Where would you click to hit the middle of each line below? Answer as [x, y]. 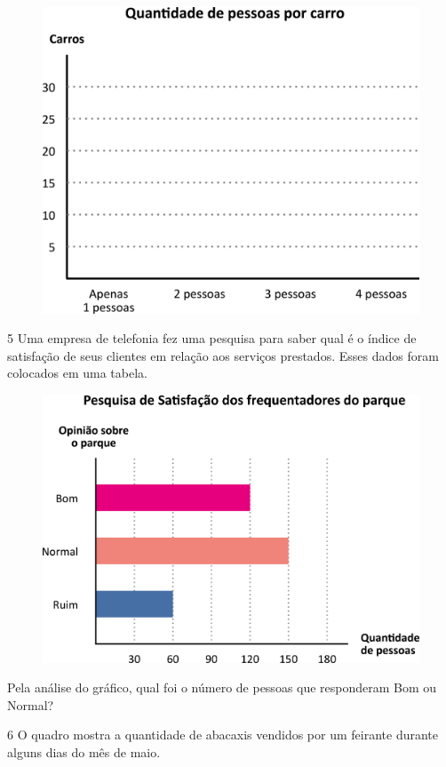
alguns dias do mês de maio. [84, 751]
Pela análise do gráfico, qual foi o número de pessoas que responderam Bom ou [222, 687]
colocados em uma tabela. [77, 373]
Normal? [31, 704]
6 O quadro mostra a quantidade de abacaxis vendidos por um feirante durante [223, 735]
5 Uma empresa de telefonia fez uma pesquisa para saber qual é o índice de [212, 338]
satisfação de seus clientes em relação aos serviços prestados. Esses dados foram [223, 355]
